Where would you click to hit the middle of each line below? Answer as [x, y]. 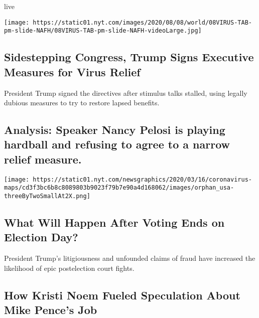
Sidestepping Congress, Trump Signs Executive [129, 57]
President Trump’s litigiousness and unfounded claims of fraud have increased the [130, 258]
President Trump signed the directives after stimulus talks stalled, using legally [126, 93]
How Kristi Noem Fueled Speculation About [122, 295]
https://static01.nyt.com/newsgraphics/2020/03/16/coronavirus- [142, 179]
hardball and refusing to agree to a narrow [117, 144]
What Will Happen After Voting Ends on [114, 222]
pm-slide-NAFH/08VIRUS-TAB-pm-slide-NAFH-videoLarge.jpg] [103, 31]
